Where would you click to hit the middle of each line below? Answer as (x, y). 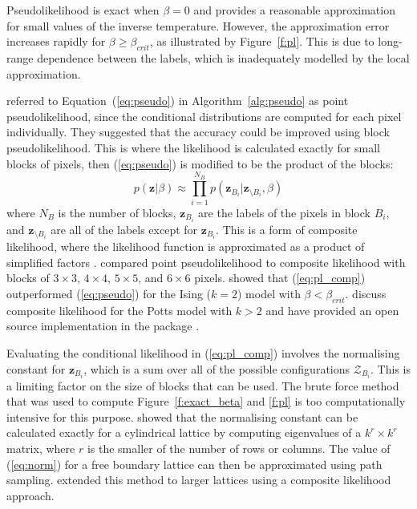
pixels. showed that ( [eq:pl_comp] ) (280, 278)
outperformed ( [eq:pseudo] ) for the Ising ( (109, 293)
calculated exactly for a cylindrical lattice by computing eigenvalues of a (184, 432)
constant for (36, 368)
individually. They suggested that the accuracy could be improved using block (198, 132)
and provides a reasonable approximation (294, 10)
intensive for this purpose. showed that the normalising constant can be (182, 416)
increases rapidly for (56, 41)
